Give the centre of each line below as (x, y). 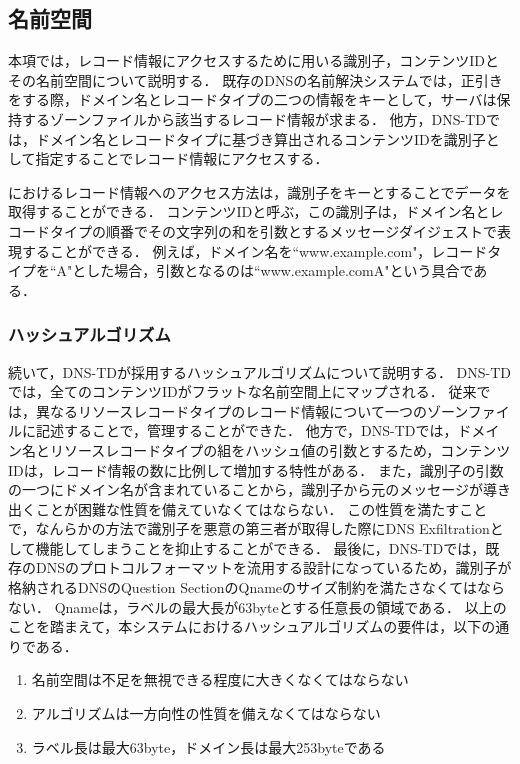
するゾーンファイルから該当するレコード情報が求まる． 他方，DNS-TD (253, 118)
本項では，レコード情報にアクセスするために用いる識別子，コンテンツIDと (254, 60)
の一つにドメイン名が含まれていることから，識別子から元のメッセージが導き (259, 489)
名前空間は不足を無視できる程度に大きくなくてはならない (220, 679)
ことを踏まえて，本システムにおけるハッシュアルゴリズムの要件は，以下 (245, 626)
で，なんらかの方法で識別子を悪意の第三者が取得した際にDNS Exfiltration (249, 528)
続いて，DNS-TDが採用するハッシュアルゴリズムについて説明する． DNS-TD (260, 371)
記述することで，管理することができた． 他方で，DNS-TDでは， (246, 430)
